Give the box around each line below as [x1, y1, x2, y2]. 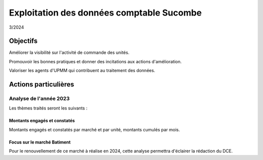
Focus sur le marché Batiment [9, 139, 71, 145]
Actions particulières [9, 80, 75, 89]
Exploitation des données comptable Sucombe [9, 7, 202, 18]
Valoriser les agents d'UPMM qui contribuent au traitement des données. [9, 68, 155, 73]
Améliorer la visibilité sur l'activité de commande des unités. [9, 50, 130, 55]
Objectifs [9, 37, 38, 45]
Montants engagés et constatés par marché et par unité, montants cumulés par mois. [9, 126, 180, 132]
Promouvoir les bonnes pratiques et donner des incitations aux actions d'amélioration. [9, 58, 182, 64]
